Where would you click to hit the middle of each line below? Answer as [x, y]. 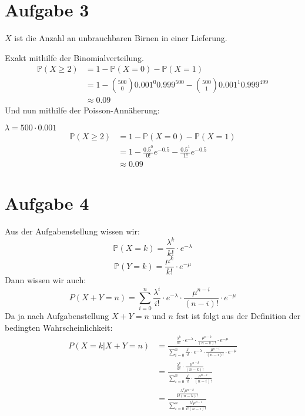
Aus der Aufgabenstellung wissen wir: [72, 231]
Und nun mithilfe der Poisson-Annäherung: [82, 110]
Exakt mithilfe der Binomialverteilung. [74, 57]
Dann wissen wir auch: [46, 280]
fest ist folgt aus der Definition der [238, 316]
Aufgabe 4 [47, 203]
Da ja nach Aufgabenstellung [57, 316]
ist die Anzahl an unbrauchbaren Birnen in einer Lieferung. [121, 38]
